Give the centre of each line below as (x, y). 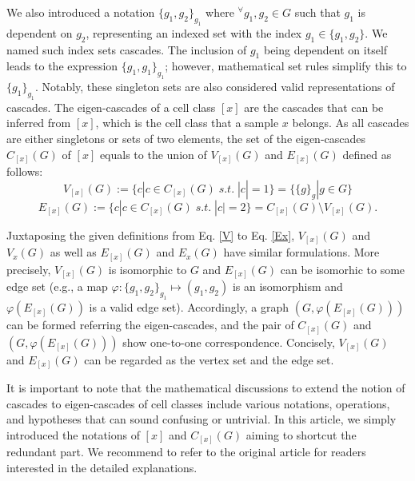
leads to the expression (62, 66)
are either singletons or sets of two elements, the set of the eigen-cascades (186, 139)
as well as (73, 252)
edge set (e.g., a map (57, 286)
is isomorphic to (148, 269)
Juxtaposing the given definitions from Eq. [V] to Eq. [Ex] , (151, 235)
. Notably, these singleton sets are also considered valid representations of (215, 87)
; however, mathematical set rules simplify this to (286, 66)
